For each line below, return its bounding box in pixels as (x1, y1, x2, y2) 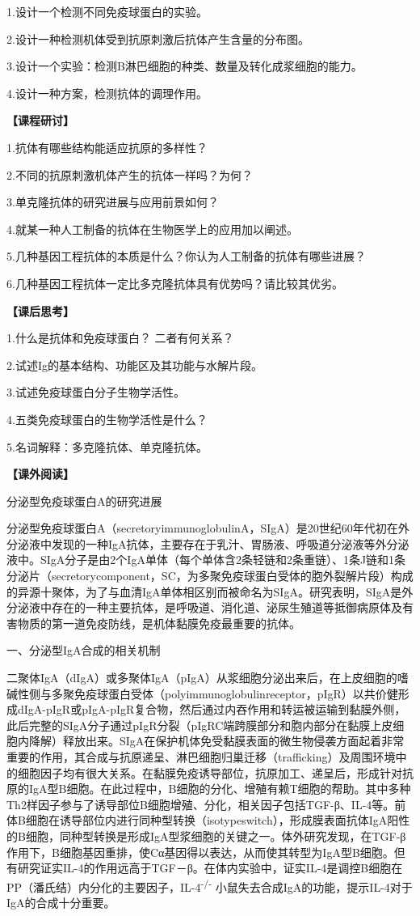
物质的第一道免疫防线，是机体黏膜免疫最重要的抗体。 (17, 614, 300, 631)
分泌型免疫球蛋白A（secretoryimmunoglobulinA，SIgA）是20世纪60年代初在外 (6, 519, 409, 536)
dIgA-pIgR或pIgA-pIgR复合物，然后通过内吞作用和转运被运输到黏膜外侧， (17, 701, 406, 718)
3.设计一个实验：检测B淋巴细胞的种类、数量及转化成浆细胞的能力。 (6, 57, 363, 74)
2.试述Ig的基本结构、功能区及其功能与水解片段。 (6, 356, 262, 373)
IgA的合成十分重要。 (6, 894, 115, 910)
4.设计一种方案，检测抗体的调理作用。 (6, 84, 208, 101)
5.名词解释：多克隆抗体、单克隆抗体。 (6, 438, 208, 455)
